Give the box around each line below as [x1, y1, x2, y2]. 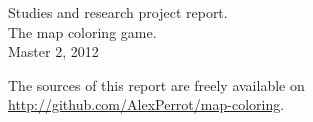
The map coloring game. [8, 21, 157, 42]
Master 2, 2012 [8, 41, 99, 62]
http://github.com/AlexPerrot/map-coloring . [8, 94, 285, 115]
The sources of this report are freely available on [8, 74, 305, 95]
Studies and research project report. [8, 2, 228, 22]
